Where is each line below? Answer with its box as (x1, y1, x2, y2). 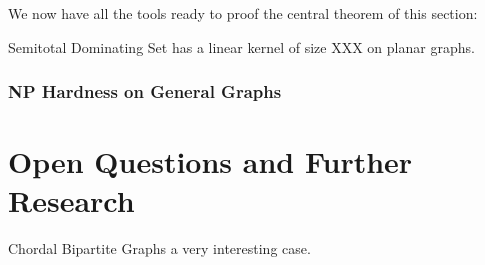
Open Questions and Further (8, 141, 413, 182)
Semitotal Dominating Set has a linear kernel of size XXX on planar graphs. (8, 36, 475, 57)
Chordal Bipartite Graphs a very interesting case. (8, 238, 311, 259)
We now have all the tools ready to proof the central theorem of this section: (8, 3, 478, 23)
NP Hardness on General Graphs (8, 79, 282, 104)
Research (8, 180, 135, 221)
